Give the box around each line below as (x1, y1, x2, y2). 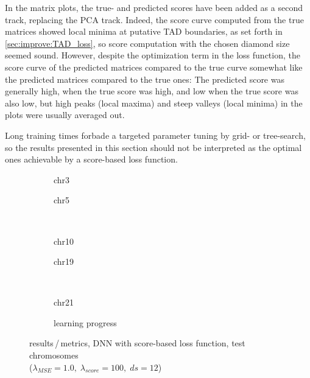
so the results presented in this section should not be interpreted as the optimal (5, 141, 302, 153)
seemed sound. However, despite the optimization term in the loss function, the (5, 49, 300, 61)
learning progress (54, 316, 117, 329)
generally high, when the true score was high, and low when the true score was (5, 85, 298, 97)
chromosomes (29, 349, 79, 362)
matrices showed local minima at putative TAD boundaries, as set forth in (5, 25, 283, 38)
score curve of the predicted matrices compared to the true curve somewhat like (5, 60, 303, 73)
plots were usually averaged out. (5, 108, 125, 121)
